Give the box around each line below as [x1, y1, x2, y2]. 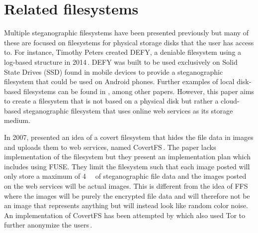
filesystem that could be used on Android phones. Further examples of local [4, 76, 235, 87]
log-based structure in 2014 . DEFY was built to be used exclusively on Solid [4, 56, 238, 67]
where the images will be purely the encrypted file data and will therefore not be [4, 190, 250, 201]
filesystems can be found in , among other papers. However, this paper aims [23, 86, 255, 96]
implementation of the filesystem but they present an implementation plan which [4, 151, 251, 162]
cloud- [221, 96, 240, 106]
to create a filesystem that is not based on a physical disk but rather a [4, 96, 219, 106]
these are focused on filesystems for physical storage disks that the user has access [4, 37, 254, 47]
